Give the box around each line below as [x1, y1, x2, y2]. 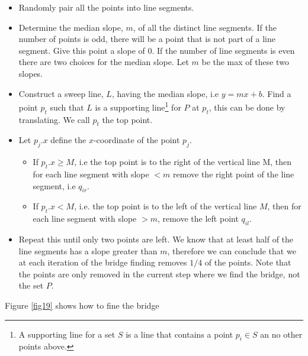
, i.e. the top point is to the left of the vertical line [74, 200, 257, 212]
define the [50, 134, 86, 146]
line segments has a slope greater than [18, 244, 158, 257]
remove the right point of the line [173, 168, 294, 180]
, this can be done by [208, 101, 285, 113]
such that [50, 101, 84, 113]
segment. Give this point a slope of [18, 44, 145, 56]
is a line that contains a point [126, 328, 233, 340]
